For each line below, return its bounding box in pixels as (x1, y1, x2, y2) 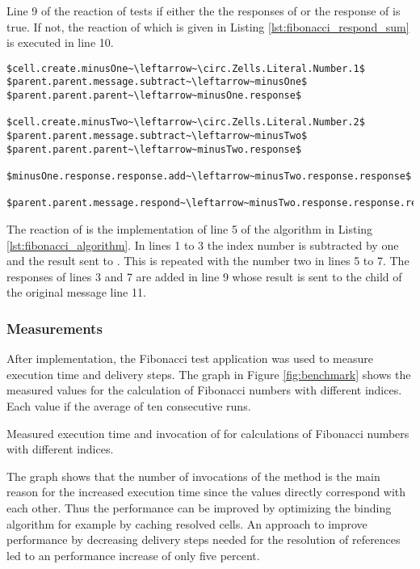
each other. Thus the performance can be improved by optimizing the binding (6, 499, 392, 516)
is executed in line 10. (6, 34, 114, 51)
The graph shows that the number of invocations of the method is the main (6, 467, 380, 484)
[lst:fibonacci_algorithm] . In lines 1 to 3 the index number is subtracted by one (6, 236, 399, 253)
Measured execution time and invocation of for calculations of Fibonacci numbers (6, 424, 409, 441)
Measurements (6, 318, 103, 338)
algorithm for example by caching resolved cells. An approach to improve (6, 515, 367, 532)
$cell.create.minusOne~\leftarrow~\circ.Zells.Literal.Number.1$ (6, 62, 365, 74)
